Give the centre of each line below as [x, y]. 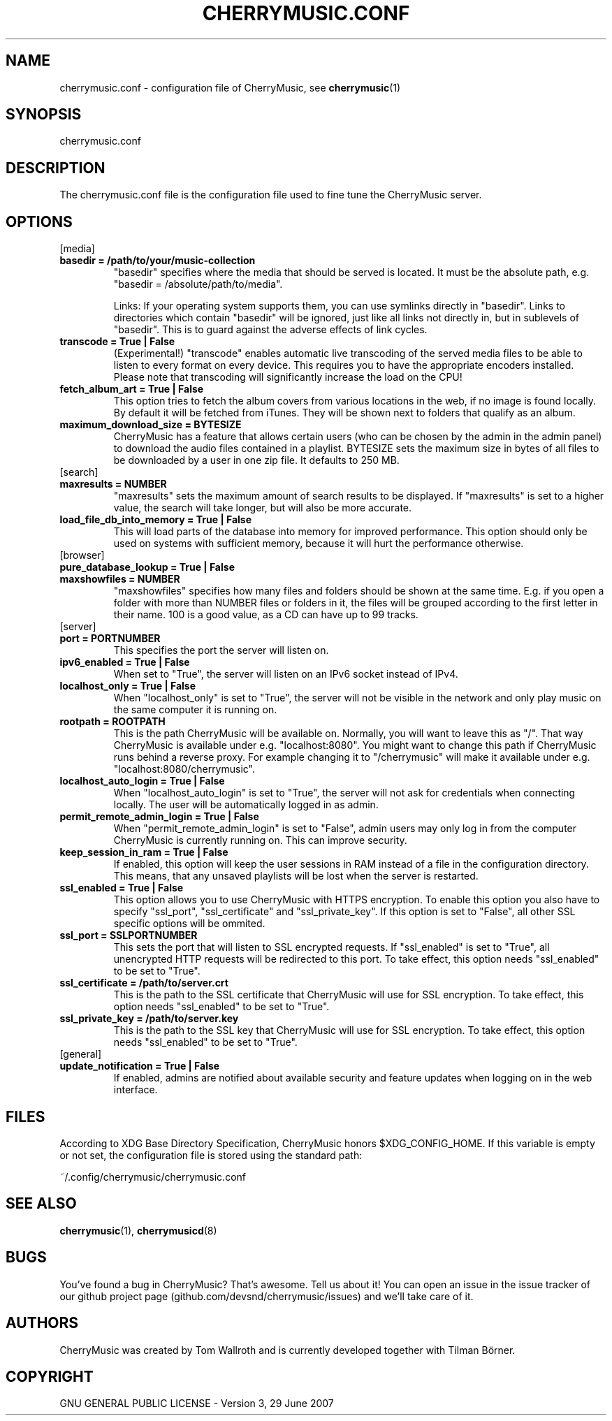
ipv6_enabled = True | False [125, 662]
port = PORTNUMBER [110, 639]
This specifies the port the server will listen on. [221, 650]
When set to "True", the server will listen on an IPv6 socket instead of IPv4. [286, 674]
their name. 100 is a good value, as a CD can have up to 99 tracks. [266, 615]
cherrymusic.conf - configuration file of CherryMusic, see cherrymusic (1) [230, 87]
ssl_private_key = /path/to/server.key [149, 1019]
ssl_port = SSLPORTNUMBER [129, 935]
